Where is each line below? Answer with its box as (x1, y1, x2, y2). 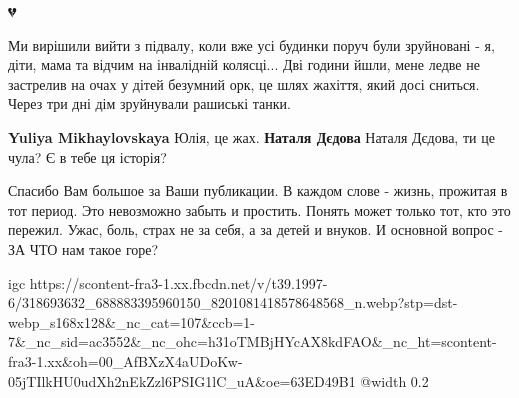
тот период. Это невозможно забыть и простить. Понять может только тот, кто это (8, 199, 511, 220)
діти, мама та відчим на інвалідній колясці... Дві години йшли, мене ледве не (8, 54, 480, 75)
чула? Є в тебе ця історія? (8, 146, 167, 167)
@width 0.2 (360, 370, 429, 391)
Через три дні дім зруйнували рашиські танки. (8, 93, 291, 114)
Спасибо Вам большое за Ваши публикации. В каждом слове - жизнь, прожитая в (8, 180, 508, 201)
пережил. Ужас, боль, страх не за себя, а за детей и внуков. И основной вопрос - (8, 219, 503, 240)
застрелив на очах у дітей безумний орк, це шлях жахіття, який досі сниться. (8, 73, 480, 94)
